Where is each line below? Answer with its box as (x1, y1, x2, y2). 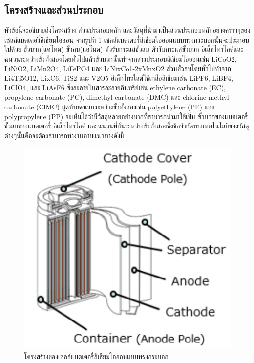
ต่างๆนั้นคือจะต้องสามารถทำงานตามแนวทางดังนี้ (4, 130, 125, 140)
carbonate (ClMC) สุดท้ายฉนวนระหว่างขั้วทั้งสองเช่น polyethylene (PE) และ (4, 101, 214, 111)
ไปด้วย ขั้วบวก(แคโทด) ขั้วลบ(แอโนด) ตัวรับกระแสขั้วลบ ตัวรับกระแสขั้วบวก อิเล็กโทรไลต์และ (4, 44, 244, 54)
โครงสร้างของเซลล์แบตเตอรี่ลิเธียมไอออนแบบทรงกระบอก (24, 351, 169, 361)
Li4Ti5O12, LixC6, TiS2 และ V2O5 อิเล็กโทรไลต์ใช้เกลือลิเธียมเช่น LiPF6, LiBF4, (4, 73, 233, 83)
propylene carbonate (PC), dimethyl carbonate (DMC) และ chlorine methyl (4, 92, 229, 102)
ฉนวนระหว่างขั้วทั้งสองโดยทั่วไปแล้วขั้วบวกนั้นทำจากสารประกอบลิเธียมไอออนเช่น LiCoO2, (4, 53, 237, 64)
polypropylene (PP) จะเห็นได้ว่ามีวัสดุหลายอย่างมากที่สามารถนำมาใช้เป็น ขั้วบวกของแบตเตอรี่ (4, 111, 248, 121)
